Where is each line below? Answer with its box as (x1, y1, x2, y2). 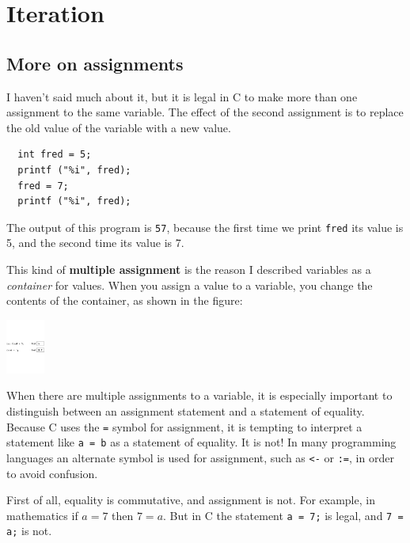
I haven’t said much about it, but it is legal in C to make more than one (6, 88, 358, 104)
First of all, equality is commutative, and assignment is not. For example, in (6, 492, 375, 508)
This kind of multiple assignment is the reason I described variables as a (6, 260, 371, 277)
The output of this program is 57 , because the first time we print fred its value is (6, 218, 404, 235)
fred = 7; (17, 180, 69, 192)
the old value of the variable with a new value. (6, 119, 231, 135)
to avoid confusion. (6, 465, 98, 481)
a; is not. (6, 522, 52, 539)
